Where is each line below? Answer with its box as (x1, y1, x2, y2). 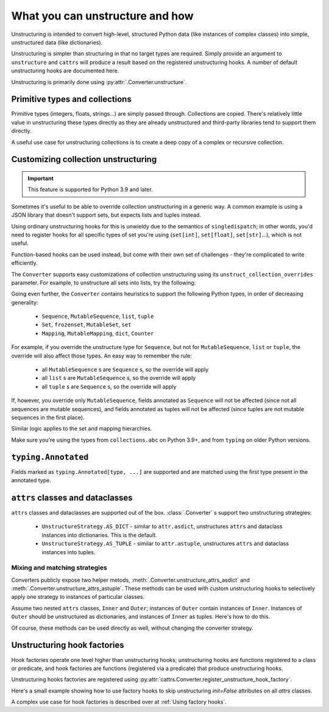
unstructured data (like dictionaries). (11, 38, 103, 46)
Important (27, 174, 54, 182)
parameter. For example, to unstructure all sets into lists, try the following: (11, 279, 196, 286)
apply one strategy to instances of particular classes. (11, 593, 145, 601)
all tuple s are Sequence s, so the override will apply (41, 382, 177, 390)
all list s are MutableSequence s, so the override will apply (41, 375, 196, 382)
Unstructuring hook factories (11, 640, 124, 650)
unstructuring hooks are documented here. (11, 67, 119, 74)
